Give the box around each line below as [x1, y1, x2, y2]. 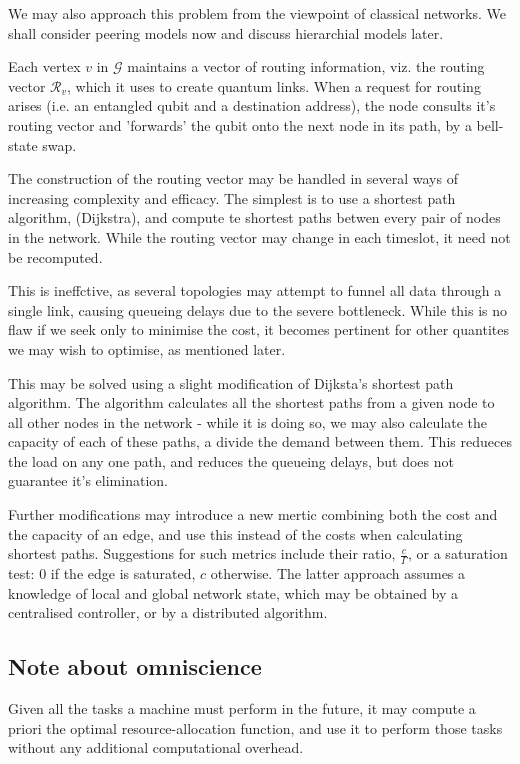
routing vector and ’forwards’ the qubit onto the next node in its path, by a [8, 114, 472, 135]
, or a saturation [408, 543, 508, 564]
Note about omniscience [8, 651, 262, 682]
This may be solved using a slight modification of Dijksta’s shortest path [8, 372, 454, 393]
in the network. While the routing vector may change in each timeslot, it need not [8, 226, 511, 247]
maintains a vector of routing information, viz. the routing [127, 56, 485, 77]
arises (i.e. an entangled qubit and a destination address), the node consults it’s [8, 95, 496, 116]
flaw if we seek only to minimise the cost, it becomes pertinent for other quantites [8, 319, 509, 340]
